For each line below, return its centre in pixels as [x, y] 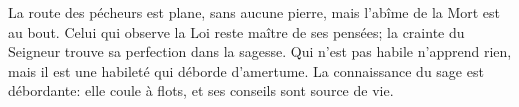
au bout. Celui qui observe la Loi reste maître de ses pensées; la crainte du [236, 31]
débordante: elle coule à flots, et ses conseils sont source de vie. [201, 90]
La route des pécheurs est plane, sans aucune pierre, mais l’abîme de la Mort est [254, 12]
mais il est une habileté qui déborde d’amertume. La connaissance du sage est [246, 70]
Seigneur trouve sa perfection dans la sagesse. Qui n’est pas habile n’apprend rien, [260, 51]
